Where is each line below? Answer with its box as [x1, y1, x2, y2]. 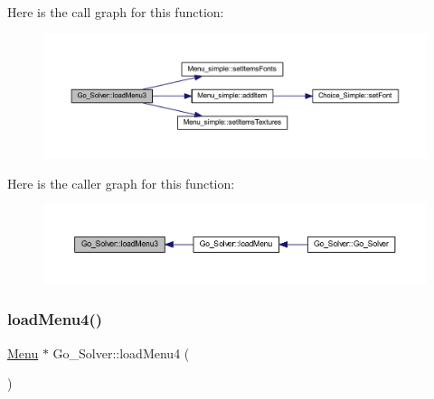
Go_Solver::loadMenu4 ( [52, 343, 190, 362]
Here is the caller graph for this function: [7, 173, 235, 192]
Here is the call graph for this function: [7, 3, 224, 21]
